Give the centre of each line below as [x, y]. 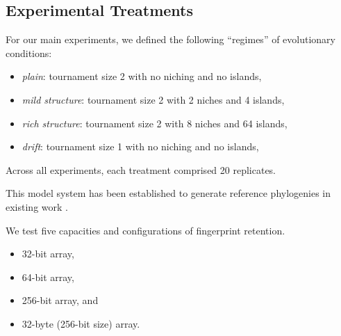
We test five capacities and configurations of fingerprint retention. [145, 230]
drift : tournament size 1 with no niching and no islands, [140, 146]
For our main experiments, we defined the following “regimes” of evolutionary [170, 39]
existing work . [37, 206]
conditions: [29, 53]
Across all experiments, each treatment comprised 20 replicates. [141, 169]
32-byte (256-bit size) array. [81, 323]
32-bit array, [48, 254]
